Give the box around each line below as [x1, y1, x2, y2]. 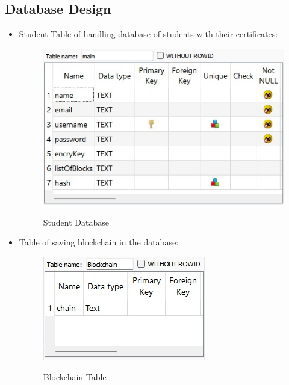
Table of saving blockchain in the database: [19, 236, 179, 248]
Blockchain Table [43, 370, 107, 383]
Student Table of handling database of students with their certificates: [19, 28, 278, 40]
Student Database [43, 215, 109, 228]
